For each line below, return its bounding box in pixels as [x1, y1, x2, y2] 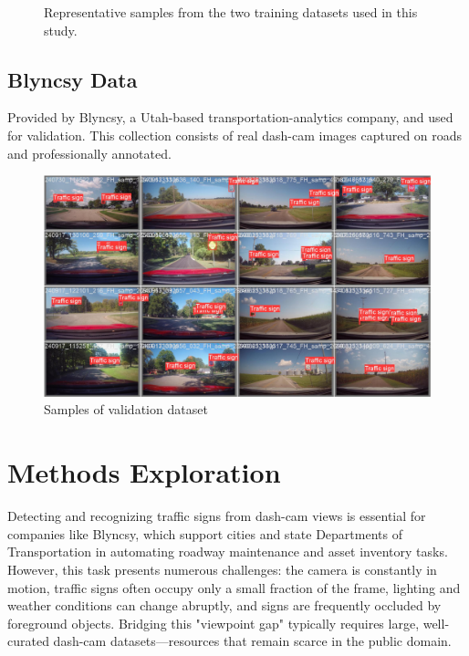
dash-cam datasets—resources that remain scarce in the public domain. [53, 631, 452, 651]
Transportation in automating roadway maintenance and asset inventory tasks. [7, 542, 448, 561]
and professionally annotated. [7, 143, 172, 162]
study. [44, 20, 78, 39]
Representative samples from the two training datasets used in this [44, 3, 418, 21]
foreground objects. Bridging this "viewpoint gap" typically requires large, [7, 613, 420, 632]
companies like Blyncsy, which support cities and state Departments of [7, 524, 402, 543]
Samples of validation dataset [44, 400, 208, 419]
